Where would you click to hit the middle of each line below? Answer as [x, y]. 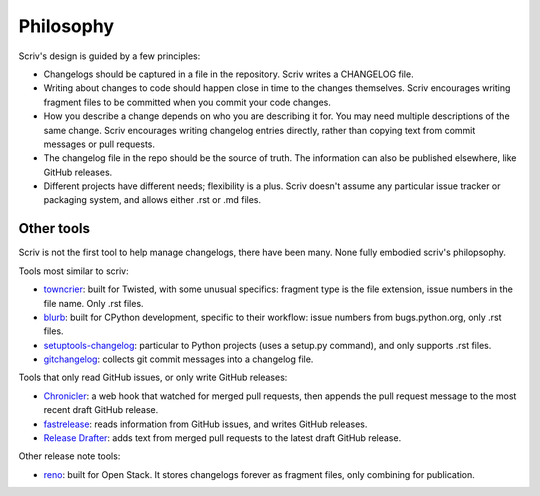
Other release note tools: [69, 456]
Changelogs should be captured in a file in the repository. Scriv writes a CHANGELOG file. [228, 74]
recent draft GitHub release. [101, 410]
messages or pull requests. [99, 144]
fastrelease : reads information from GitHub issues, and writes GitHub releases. [205, 424]
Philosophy [66, 26]
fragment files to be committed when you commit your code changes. [187, 102]
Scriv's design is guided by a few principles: [109, 56]
